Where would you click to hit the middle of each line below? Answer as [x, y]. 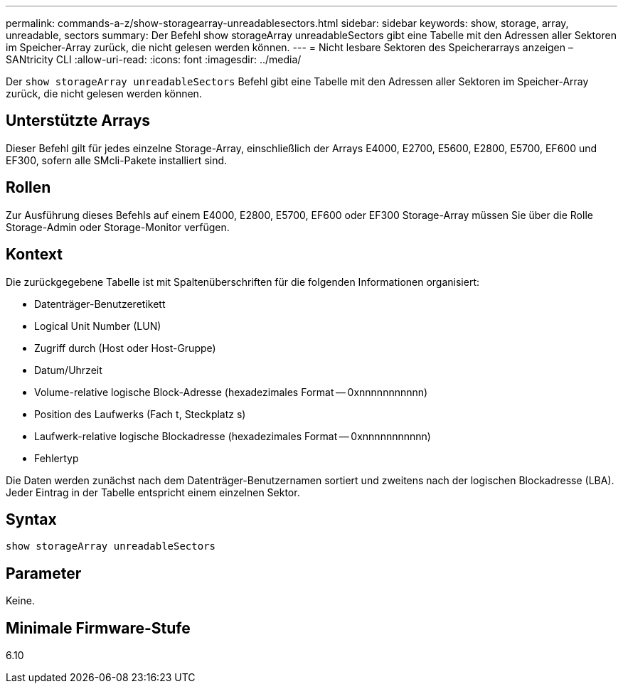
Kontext [34, 255]
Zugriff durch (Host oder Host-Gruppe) [125, 348]
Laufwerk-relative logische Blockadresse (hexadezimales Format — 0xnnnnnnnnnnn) [233, 436]
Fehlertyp [57, 458]
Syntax [31, 519]
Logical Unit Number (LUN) [98, 326]
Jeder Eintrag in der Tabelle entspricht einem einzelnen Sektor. [153, 492]
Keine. [20, 601]
